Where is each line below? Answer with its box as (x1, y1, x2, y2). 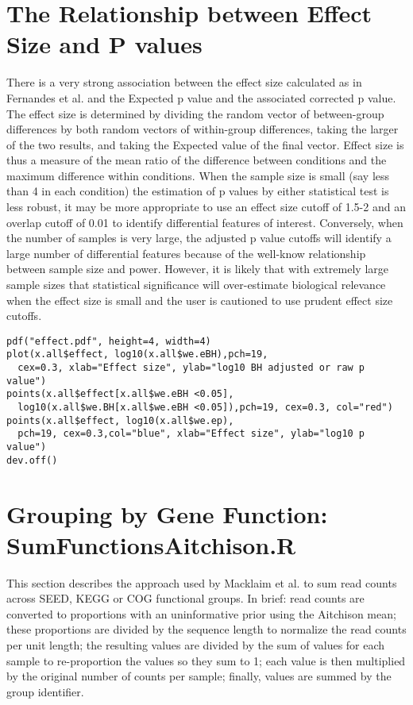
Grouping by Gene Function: (6, 497, 328, 530)
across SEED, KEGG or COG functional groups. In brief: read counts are (6, 590, 365, 607)
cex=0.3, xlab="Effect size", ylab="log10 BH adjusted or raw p (17, 362, 365, 374)
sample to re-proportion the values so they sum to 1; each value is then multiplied (6, 652, 406, 668)
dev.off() (6, 454, 58, 466)
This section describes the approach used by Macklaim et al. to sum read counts (6, 574, 397, 591)
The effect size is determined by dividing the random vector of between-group (6, 105, 384, 121)
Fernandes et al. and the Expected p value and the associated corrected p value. (6, 89, 396, 106)
